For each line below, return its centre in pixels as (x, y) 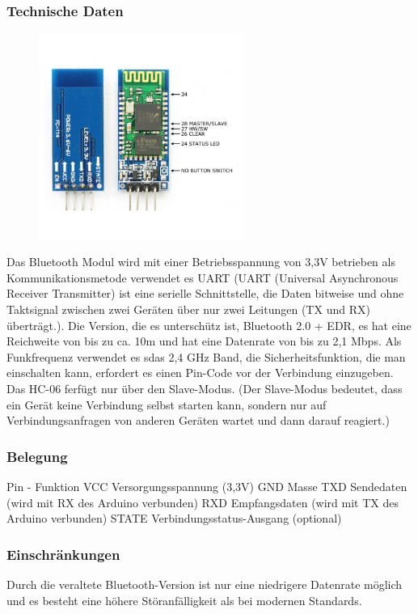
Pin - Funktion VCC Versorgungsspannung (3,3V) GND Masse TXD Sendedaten (207, 486)
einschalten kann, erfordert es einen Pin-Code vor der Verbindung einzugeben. (200, 373)
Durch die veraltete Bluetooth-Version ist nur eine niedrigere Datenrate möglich (205, 584)
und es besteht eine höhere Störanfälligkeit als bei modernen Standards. (184, 600)
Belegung (37, 456)
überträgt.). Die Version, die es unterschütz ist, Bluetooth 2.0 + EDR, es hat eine (209, 325)
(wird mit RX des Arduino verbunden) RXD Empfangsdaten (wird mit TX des (203, 502)
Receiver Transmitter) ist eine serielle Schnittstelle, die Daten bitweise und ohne (205, 293)
